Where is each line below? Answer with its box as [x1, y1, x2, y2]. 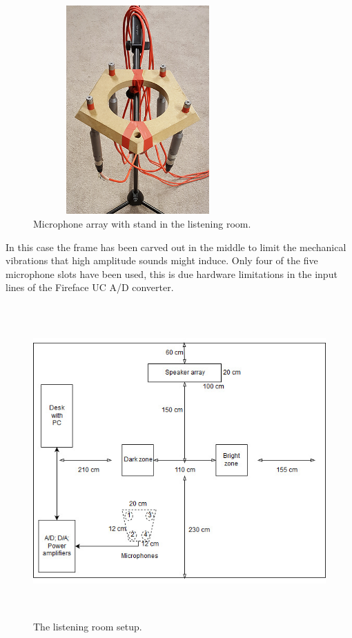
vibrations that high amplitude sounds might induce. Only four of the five [6, 253, 318, 268]
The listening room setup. [33, 619, 142, 634]
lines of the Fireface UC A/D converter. [6, 280, 174, 295]
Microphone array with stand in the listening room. [33, 216, 251, 230]
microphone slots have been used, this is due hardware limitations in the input [6, 266, 338, 281]
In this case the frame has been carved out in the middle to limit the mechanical [6, 239, 346, 254]
